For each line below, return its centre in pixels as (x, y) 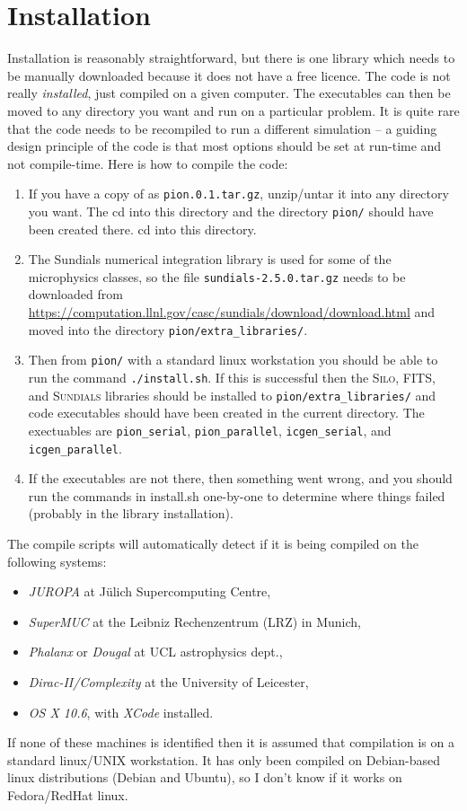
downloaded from (75, 294)
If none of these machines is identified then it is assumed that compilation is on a (231, 742)
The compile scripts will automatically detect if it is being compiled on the (213, 543)
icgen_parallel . (75, 448)
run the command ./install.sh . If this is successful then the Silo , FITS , (232, 377)
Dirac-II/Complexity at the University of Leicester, (168, 681)
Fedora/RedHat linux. (68, 794)
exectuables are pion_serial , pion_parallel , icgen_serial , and (210, 430)
